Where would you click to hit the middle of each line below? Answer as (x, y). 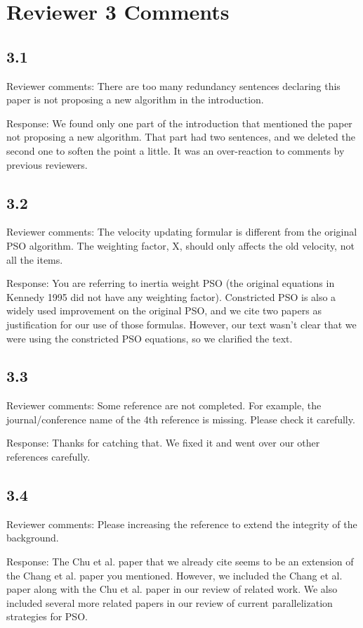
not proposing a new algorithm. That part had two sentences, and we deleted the (181, 137)
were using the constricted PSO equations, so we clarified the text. (150, 338)
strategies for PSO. (47, 616)
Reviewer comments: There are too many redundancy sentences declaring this (173, 85)
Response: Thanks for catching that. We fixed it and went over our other (163, 443)
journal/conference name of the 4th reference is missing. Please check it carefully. (181, 419)
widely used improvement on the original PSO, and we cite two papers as (164, 310)
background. (33, 538)
